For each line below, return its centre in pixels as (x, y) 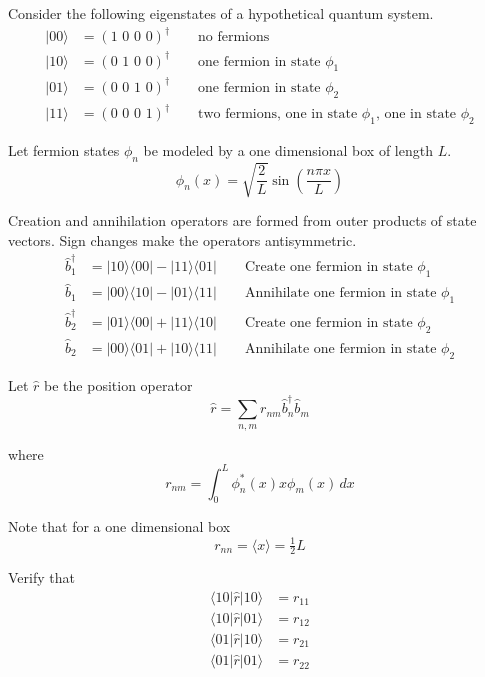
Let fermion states (64, 150)
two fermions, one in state (278, 114)
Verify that (41, 577)
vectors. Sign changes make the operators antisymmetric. (182, 240)
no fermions (234, 37)
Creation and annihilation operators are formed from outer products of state (242, 220)
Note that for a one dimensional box (119, 526)
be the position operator (118, 384)
